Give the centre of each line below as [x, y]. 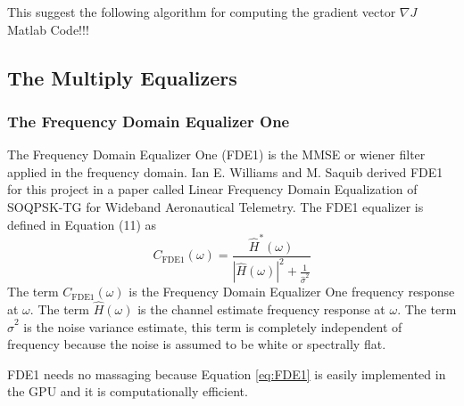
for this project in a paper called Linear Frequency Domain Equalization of [212, 189]
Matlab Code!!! [48, 29]
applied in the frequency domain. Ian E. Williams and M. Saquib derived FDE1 [225, 171]
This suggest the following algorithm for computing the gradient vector [202, 12]
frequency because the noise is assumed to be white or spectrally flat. [197, 344]
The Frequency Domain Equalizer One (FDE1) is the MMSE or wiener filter [216, 154]
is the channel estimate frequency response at [261, 309]
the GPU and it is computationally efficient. [128, 391]
